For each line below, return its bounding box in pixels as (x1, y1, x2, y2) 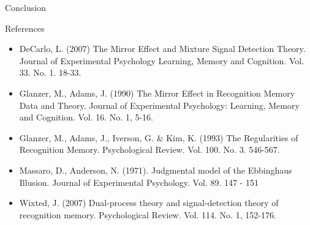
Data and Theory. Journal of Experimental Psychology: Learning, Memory (19, 98, 300, 111)
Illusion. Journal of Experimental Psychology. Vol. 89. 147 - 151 (19, 175, 259, 188)
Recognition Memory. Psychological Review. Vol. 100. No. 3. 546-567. (19, 143, 280, 156)
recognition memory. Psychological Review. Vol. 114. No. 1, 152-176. (19, 208, 276, 221)
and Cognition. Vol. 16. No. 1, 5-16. (19, 111, 153, 124)
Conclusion (5, 1, 46, 13)
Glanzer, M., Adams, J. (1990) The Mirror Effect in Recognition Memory (19, 86, 295, 99)
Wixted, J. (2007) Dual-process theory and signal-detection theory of (19, 196, 279, 209)
